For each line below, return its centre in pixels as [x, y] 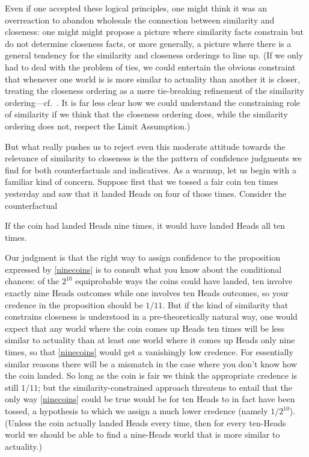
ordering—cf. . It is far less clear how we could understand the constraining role [153, 102]
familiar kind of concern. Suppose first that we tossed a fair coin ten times [142, 182]
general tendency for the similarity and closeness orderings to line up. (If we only [154, 55]
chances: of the [32, 281]
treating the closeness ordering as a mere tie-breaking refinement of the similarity [155, 91]
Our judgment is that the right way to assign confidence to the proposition [143, 257]
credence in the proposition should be [74, 304]
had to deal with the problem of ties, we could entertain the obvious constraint [150, 67]
